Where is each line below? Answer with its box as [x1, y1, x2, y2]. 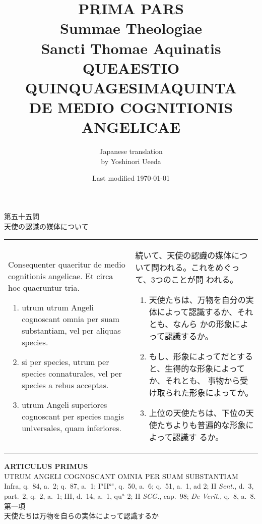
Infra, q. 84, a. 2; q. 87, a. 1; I [4, 481, 101, 491]
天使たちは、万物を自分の [149, 294, 246, 306]
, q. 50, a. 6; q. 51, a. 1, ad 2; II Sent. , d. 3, [114, 481, 254, 491]
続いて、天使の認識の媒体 [135, 249, 232, 261]
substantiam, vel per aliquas [22, 324, 121, 336]
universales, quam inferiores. [22, 422, 121, 434]
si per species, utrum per [22, 355, 109, 368]
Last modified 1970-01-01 [92, 173, 170, 183]
